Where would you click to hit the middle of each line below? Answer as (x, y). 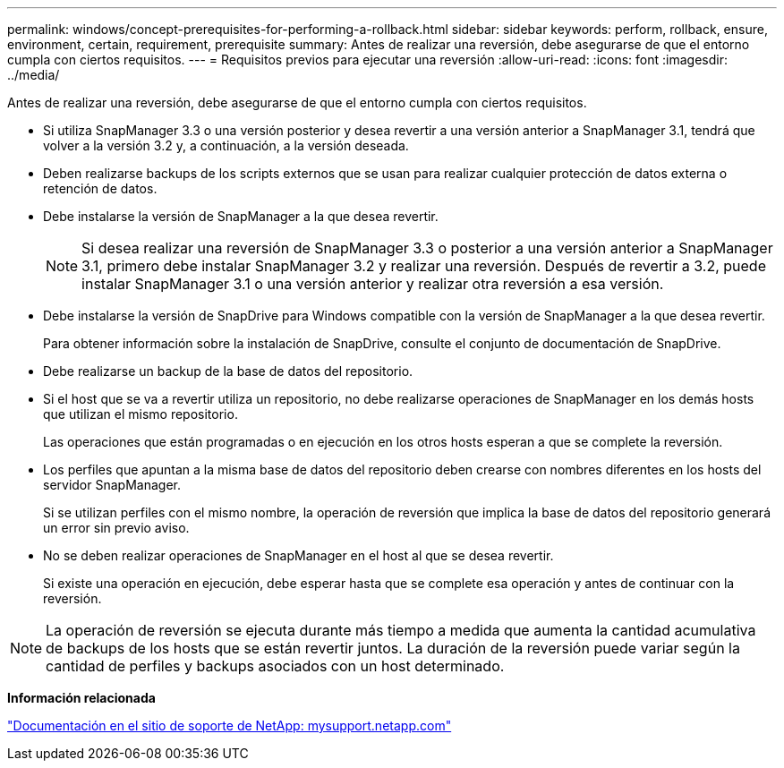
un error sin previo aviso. (116, 528)
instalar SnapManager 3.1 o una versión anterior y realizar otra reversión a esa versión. (373, 284)
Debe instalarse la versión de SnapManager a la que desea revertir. (241, 216)
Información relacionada (81, 698)
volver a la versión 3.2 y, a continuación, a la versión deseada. (226, 145)
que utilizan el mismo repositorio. (141, 414)
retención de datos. (100, 188)
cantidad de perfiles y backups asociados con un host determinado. (275, 666)
